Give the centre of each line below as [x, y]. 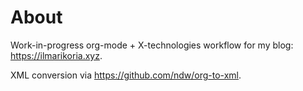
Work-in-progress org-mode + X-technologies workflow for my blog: [152, 45]
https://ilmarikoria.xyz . [56, 55]
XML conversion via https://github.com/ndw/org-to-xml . [126, 75]
